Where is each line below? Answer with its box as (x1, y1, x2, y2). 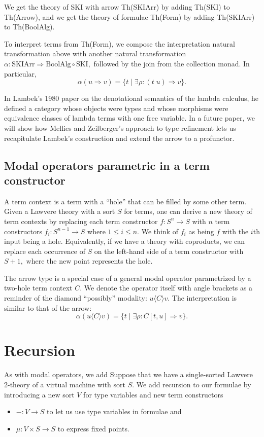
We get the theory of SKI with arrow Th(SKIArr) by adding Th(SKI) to (4, 2, 230, 12)
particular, (4, 68, 37, 79)
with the (222, 226, 249, 236)
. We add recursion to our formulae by (132, 379, 251, 389)
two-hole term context (4, 282, 73, 293)
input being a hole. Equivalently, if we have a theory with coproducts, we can (4, 236, 245, 246)
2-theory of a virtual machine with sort (4, 379, 125, 389)
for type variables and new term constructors (83, 389, 223, 399)
